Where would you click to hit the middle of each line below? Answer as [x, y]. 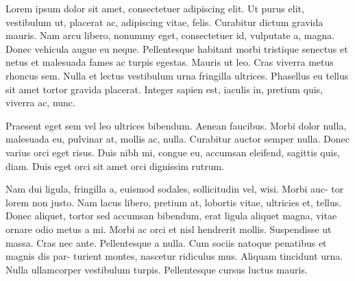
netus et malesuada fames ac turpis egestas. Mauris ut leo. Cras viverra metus [170, 62]
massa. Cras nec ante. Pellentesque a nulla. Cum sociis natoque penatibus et [166, 242]
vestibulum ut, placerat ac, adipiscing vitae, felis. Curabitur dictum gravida [164, 22]
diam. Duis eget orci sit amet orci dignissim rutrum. [115, 166]
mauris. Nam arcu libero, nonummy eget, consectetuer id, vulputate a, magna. [170, 35]
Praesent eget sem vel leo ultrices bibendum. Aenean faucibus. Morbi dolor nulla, [176, 125]
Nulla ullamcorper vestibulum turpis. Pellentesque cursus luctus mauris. [157, 269]
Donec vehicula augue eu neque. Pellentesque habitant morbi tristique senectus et [177, 48]
